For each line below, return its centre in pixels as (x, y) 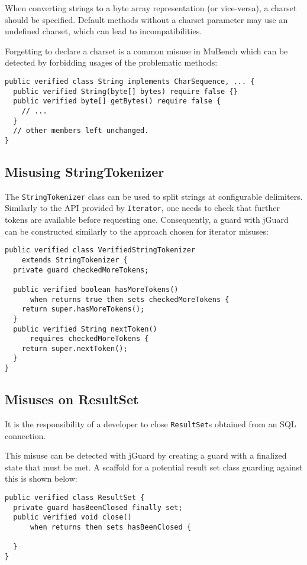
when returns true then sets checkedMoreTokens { (130, 299)
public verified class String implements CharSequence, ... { (130, 81)
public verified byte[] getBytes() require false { (117, 101)
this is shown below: (41, 478)
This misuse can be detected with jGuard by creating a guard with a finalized (146, 455)
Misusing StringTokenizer (85, 171)
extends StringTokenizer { (75, 260)
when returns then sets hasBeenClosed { (110, 527)
